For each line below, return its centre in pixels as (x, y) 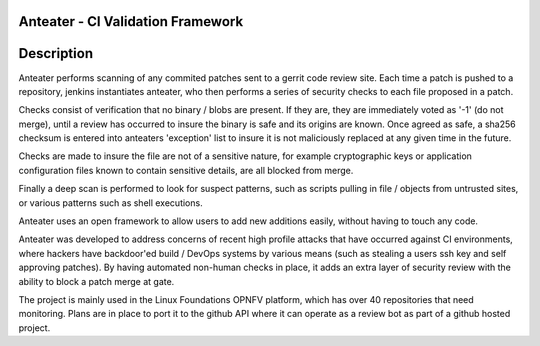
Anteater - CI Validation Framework (131, 21)
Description (56, 53)
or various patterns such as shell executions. (111, 202)
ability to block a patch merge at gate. (96, 281)
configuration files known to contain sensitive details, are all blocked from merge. (186, 170)
